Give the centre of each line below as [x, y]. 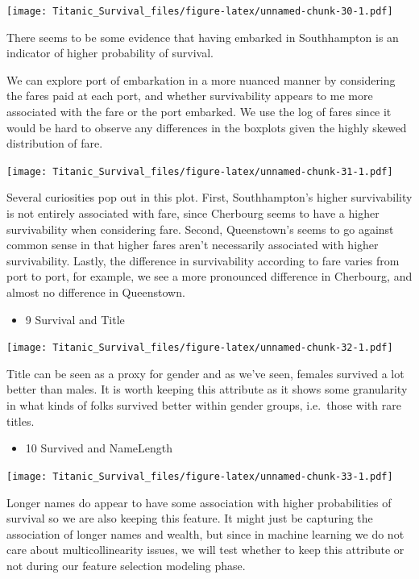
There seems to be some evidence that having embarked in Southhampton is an [203, 37]
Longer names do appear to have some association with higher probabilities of [199, 502]
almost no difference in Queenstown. [96, 292]
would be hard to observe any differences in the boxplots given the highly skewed [207, 127]
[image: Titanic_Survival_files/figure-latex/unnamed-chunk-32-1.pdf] [200, 348]
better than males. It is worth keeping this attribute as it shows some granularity [207, 389]
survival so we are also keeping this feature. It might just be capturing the [190, 518]
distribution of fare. [55, 143]
